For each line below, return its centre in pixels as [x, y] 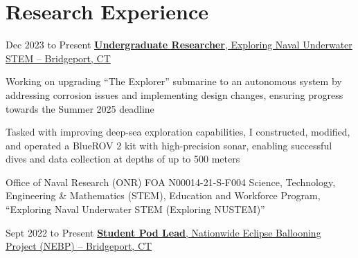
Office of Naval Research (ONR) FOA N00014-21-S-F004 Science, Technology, [171, 182]
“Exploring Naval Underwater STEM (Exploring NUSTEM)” [135, 209]
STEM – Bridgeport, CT [58, 58]
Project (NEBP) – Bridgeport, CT [79, 246]
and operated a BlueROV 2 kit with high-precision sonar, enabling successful [169, 145]
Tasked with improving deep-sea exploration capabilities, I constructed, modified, [178, 132]
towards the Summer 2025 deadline [80, 108]
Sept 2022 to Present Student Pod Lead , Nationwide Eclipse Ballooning [163, 232]
